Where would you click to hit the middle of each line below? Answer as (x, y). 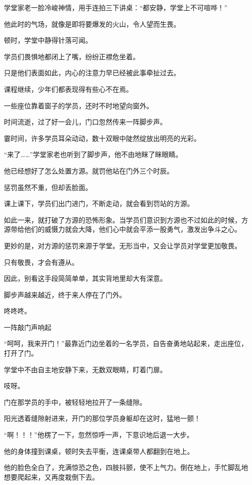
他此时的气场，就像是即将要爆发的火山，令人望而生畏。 (92, 24)
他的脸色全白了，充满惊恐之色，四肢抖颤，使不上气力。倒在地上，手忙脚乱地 (126, 467)
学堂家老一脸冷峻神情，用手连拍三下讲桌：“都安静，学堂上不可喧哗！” (116, 7)
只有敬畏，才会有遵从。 (41, 262)
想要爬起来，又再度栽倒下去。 (51, 476)
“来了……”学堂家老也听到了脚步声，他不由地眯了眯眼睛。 (93, 154)
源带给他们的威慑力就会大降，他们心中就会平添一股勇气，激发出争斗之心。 (123, 229)
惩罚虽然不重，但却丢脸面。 (48, 187)
